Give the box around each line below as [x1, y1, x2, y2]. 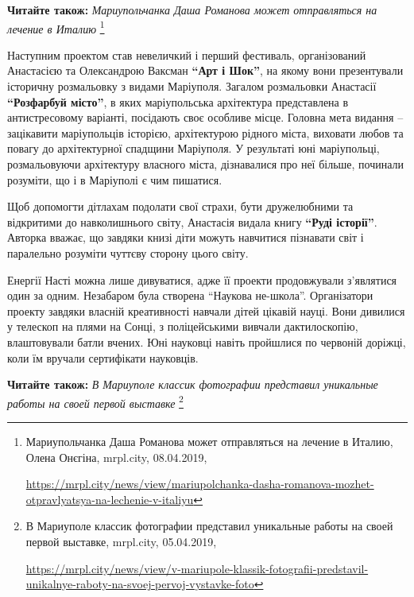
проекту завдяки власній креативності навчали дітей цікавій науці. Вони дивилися [7, 302, 405, 319]
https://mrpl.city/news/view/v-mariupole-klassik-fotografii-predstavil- [25, 560, 369, 576]
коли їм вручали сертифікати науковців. [7, 349, 199, 366]
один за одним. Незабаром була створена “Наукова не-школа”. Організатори [7, 287, 373, 304]
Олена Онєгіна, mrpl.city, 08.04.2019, [25, 448, 207, 465]
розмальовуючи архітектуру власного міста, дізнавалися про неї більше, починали [7, 156, 404, 172]
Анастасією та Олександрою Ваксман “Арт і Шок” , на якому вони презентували [7, 62, 404, 79]
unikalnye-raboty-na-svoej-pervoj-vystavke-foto [25, 576, 254, 592]
